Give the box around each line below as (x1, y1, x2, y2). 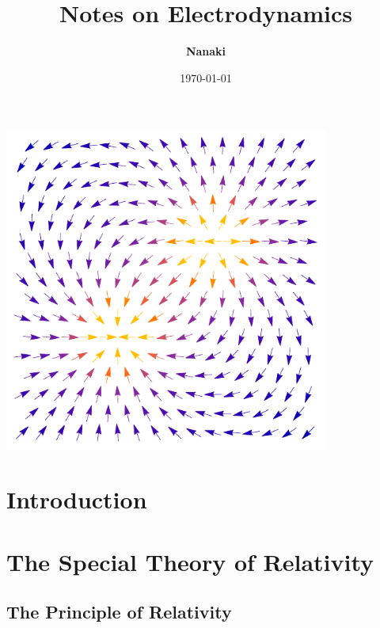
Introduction (6, 483, 147, 516)
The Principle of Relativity (6, 599, 232, 624)
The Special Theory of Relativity (6, 545, 374, 577)
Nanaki (185, 43, 226, 59)
